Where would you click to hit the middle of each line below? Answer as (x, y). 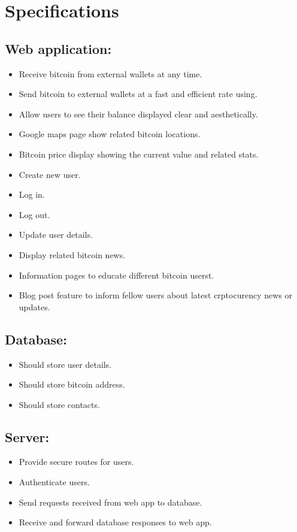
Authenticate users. (54, 482)
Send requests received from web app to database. (110, 502)
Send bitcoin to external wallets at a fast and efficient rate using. (138, 94)
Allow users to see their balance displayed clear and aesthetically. (138, 114)
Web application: (58, 48)
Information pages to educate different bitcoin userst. (116, 275)
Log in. (32, 194)
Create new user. (50, 174)
